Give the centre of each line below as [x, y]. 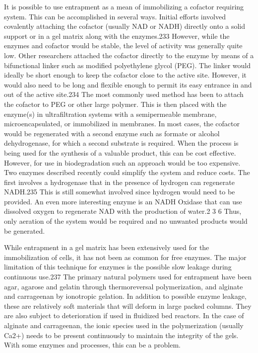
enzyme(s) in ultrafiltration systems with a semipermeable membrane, [110, 114]
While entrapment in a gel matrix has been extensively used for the [107, 247]
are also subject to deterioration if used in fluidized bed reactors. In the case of [124, 315]
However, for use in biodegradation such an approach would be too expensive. [122, 162]
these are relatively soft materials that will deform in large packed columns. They [128, 306]
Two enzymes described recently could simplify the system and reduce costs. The [127, 172]
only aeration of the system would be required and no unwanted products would [126, 221]
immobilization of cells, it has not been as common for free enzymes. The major [125, 257]
